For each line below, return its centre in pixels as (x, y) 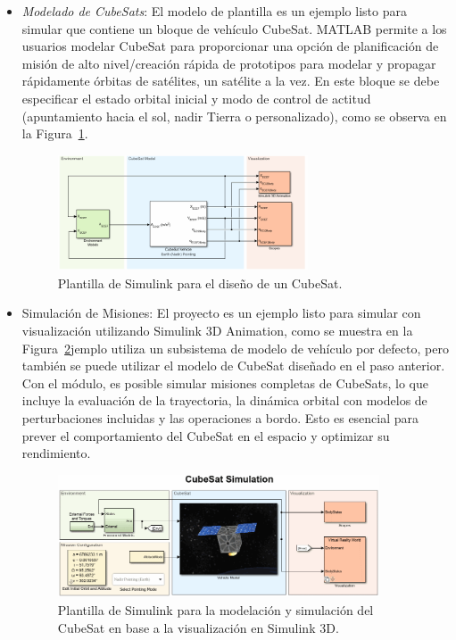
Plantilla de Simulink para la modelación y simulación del (216, 610)
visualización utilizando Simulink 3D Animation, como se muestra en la (217, 331)
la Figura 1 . (55, 133)
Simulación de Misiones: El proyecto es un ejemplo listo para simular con (221, 313)
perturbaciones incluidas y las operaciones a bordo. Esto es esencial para (220, 417)
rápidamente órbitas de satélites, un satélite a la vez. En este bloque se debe (231, 81)
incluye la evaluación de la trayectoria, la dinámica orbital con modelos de (224, 400)
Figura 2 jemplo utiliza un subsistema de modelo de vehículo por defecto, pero (235, 348)
